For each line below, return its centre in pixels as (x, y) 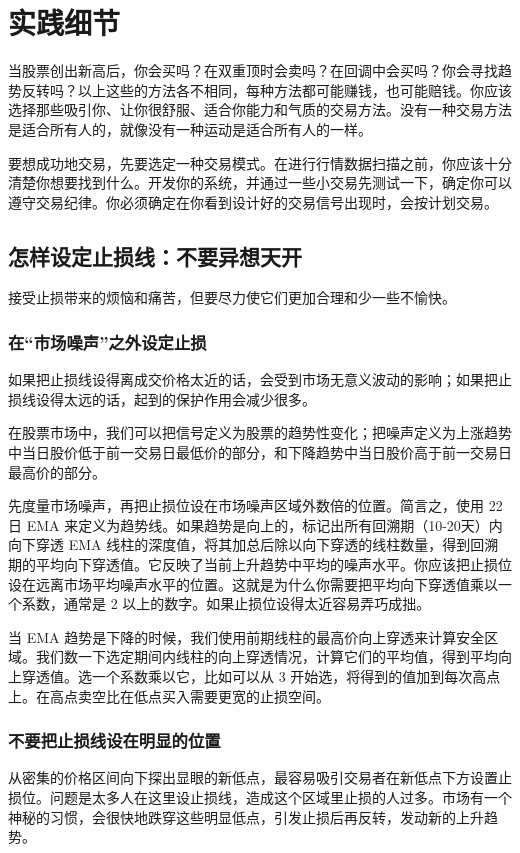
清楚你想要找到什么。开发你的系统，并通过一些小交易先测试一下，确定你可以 (260, 182)
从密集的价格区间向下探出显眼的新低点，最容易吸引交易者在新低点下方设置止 (260, 777)
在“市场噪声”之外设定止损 (107, 342)
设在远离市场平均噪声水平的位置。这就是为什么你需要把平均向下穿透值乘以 (253, 583)
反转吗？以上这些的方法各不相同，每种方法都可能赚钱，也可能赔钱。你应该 (266, 89)
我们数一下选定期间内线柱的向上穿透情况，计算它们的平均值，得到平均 (266, 656)
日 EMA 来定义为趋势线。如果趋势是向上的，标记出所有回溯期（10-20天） (248, 524)
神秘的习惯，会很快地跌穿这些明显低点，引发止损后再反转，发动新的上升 (246, 816)
